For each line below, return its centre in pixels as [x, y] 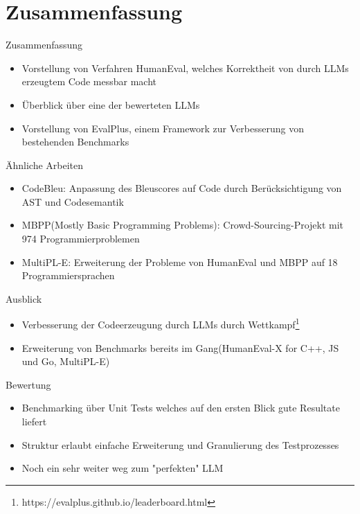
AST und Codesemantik [73, 201]
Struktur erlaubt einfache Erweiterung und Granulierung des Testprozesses [180, 444]
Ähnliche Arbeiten [45, 165]
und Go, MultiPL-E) [66, 361]
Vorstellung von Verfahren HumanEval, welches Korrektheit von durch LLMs [185, 68]
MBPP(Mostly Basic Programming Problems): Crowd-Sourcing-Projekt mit [183, 225]
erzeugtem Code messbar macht [89, 81]
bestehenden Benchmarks [75, 142]
